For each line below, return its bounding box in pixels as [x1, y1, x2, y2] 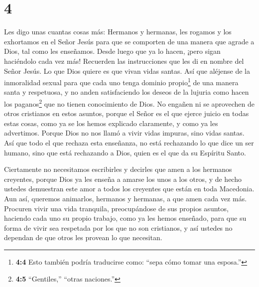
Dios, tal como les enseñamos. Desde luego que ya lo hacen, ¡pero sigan [4, 46, 221, 56]
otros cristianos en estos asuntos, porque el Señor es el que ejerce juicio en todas [4, 108, 249, 119]
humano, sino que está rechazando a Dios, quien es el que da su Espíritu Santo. [4, 147, 246, 157]
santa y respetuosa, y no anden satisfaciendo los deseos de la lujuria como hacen [4, 87, 249, 97]
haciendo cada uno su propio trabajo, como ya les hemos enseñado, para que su [4, 213, 247, 223]
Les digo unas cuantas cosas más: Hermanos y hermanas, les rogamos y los [4, 26, 232, 37]
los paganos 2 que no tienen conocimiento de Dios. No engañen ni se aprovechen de [4, 97, 255, 109]
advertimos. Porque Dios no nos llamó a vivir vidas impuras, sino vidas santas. [4, 128, 245, 138]
